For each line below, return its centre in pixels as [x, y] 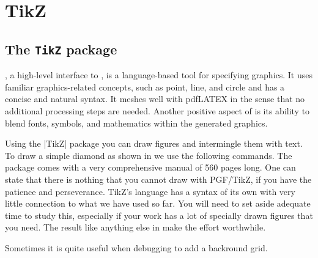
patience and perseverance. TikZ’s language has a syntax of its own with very [150, 191]
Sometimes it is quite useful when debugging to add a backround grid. [136, 247]
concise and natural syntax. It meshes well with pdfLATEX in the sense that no [155, 99]
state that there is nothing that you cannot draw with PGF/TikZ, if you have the [158, 179]
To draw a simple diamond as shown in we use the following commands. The [149, 155]
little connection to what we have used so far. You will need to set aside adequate [158, 203]
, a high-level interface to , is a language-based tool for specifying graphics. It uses [159, 75]
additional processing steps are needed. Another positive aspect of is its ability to [157, 110]
